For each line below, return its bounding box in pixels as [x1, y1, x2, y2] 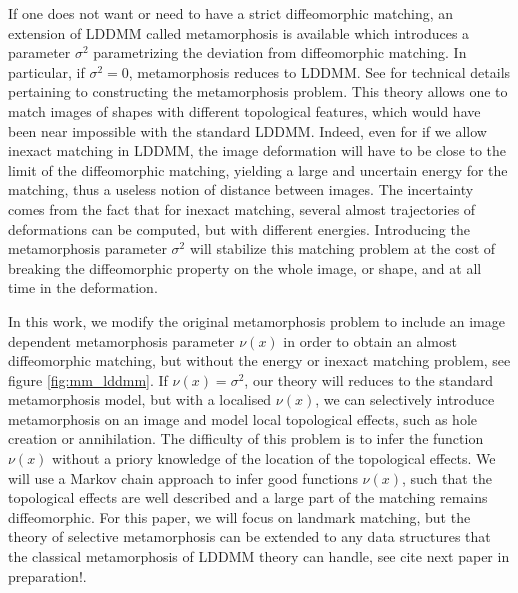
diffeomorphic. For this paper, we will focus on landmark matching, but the [8, 506, 471, 527]
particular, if [8, 61, 85, 82]
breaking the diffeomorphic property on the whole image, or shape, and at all [8, 257, 482, 278]
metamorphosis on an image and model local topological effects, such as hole [8, 408, 477, 429]
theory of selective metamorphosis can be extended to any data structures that [8, 526, 491, 547]
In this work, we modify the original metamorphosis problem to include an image [8, 310, 505, 331]
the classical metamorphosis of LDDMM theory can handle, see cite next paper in [8, 546, 510, 567]
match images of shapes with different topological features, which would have [8, 100, 481, 121]
